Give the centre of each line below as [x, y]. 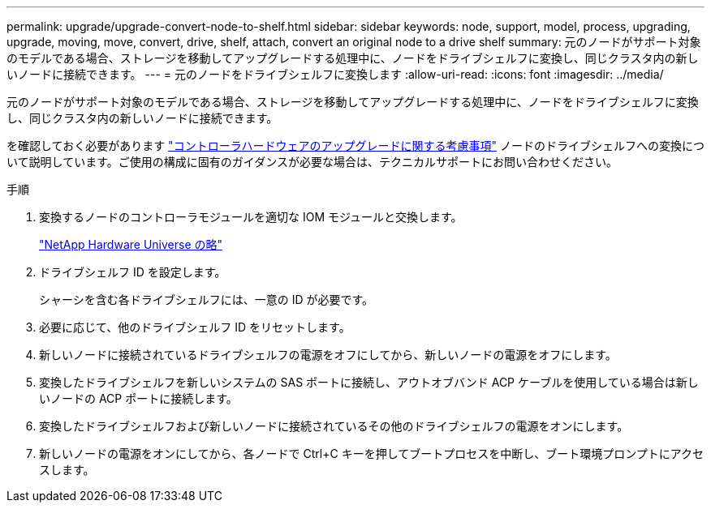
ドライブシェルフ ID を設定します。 [133, 272]
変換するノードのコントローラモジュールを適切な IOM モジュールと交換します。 [251, 217]
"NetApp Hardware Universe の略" [131, 244]
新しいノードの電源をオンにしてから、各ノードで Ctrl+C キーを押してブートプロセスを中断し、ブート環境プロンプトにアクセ [372, 453]
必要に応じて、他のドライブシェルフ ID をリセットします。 [195, 327]
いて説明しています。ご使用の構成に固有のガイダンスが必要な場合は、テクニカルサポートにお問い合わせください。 [312, 162]
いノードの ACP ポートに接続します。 [138, 398]
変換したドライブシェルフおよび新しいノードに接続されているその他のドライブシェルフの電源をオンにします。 [334, 426]
